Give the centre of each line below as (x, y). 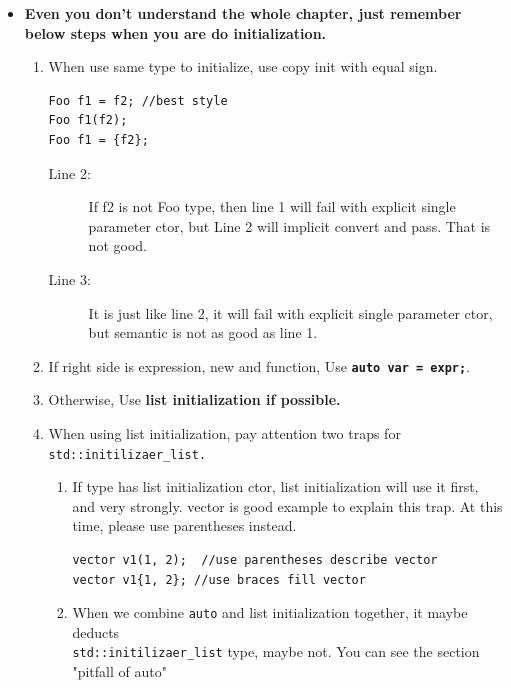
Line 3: (69, 278)
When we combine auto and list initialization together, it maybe (270, 612)
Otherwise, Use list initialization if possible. (194, 399)
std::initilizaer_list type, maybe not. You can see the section (276, 651)
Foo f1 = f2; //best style (138, 100)
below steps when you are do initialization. (175, 32)
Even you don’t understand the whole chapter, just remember (243, 13)
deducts (96, 631)
